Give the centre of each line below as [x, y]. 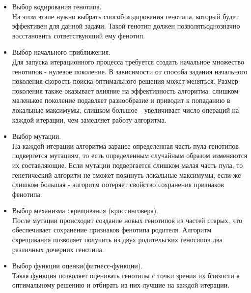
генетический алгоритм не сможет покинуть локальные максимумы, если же [126, 175]
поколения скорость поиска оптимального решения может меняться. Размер [125, 81]
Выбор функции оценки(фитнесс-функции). [77, 266]
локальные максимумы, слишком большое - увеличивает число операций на [125, 110]
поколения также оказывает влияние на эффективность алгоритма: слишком [125, 90]
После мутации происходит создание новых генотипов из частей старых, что [127, 220]
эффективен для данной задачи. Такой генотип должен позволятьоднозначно [126, 26]
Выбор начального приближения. [61, 52]
